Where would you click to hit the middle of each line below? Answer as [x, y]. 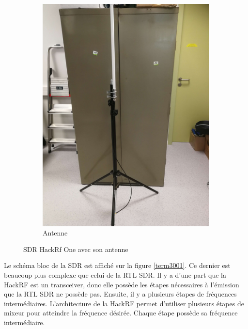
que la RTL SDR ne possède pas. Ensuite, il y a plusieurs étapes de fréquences [120, 294]
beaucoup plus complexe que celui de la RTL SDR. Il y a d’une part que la [115, 275]
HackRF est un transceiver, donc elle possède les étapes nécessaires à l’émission [122, 284]
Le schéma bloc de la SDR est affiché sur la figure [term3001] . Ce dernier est [117, 265]
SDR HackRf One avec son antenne [76, 249]
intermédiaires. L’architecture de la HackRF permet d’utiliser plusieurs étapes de [124, 303]
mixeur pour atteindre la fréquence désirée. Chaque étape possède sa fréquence [121, 313]
